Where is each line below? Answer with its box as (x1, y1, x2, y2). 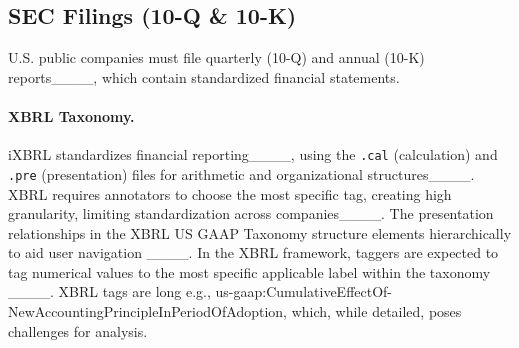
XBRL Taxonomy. (8, 105, 135, 126)
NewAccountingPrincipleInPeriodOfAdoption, (8, 301, 287, 322)
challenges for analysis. (8, 320, 148, 341)
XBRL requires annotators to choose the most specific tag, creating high (8, 183, 452, 204)
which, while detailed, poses (291, 301, 462, 322)
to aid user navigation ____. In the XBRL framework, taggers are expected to (8, 242, 499, 263)
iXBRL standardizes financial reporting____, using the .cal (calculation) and (8, 144, 498, 165)
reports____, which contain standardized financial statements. (8, 66, 400, 87)
